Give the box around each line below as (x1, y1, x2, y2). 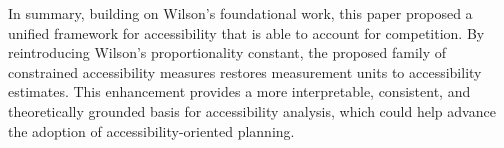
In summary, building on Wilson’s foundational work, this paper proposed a (8, 3, 473, 23)
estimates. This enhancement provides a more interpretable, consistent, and (8, 81, 471, 102)
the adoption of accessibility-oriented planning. (8, 120, 295, 141)
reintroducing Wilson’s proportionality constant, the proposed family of (8, 42, 447, 63)
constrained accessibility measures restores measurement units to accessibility (8, 61, 482, 82)
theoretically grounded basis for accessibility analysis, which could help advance (8, 100, 496, 121)
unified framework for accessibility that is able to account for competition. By (8, 22, 485, 43)
